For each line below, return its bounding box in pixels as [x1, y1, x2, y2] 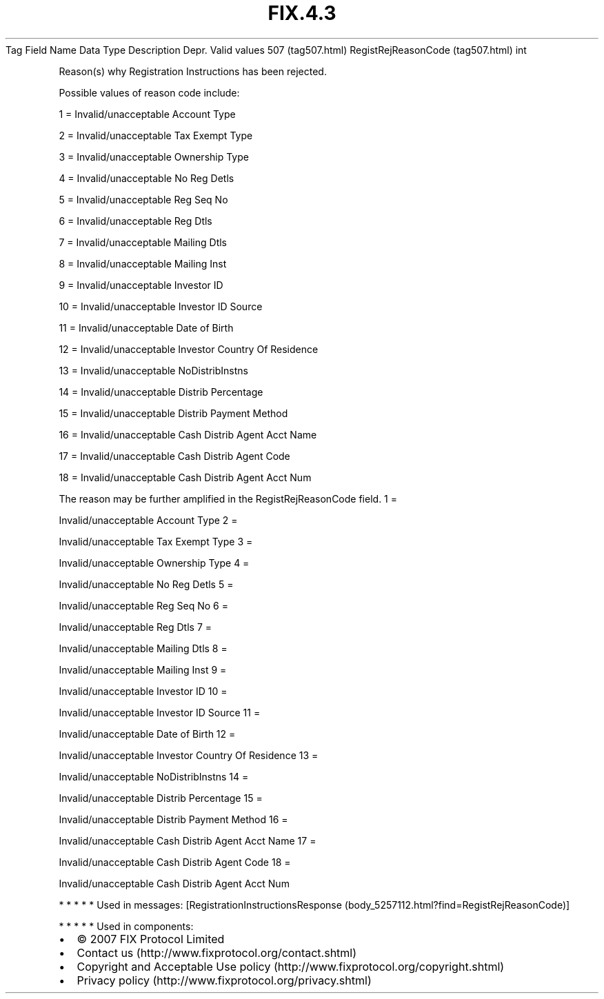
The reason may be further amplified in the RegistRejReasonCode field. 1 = [59, 492, 397, 505]
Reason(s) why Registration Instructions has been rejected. [59, 65, 327, 77]
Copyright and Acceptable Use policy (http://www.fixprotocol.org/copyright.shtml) [77, 959, 505, 973]
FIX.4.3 [268, 1, 336, 25]
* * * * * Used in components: [59, 920, 194, 932]
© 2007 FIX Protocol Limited [77, 931, 225, 946]
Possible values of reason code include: [59, 86, 240, 99]
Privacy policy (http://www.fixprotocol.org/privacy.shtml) [77, 973, 372, 987]
